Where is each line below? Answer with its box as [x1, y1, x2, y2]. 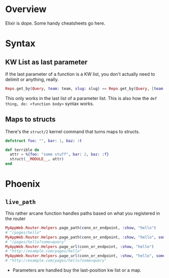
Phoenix [5, 178, 40, 190]
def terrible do [5, 147, 39, 152]
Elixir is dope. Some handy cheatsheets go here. [5, 20, 106, 26]
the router [5, 216, 26, 222]
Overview [5, 4, 47, 15]
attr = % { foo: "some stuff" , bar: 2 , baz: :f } [10, 152, 109, 157]
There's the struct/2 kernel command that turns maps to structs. [5, 128, 140, 134]
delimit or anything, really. [5, 76, 59, 82]
